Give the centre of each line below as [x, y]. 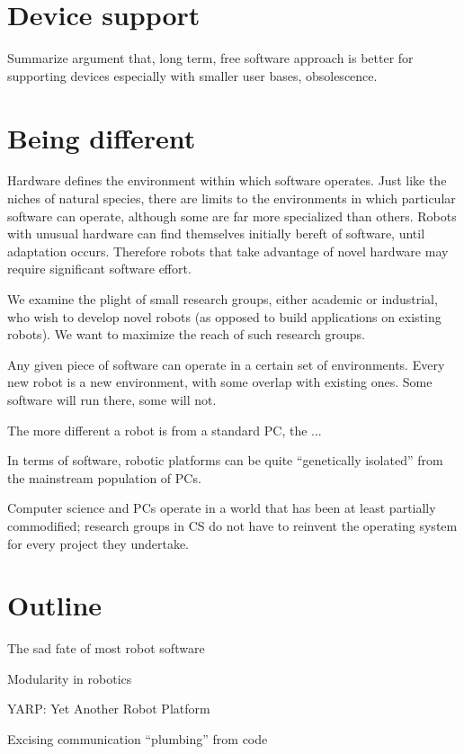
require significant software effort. [99, 269]
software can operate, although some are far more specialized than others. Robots [232, 215]
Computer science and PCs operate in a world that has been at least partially [222, 508]
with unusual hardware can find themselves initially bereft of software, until [216, 233]
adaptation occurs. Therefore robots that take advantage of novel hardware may [228, 251]
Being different [102, 137]
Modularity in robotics [70, 678]
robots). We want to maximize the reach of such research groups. [186, 334]
